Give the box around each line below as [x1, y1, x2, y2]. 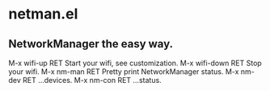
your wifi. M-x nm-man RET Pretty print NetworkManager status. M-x [8, 67, 239, 77]
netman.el [8, 5, 78, 23]
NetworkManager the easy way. [8, 37, 174, 51]
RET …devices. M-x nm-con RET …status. [23, 76, 162, 85]
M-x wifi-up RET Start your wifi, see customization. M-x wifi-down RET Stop [8, 58, 263, 68]
